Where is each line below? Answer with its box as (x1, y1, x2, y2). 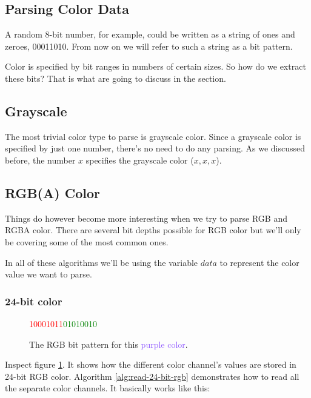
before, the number (5, 153, 76, 166)
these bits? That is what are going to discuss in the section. (5, 71, 226, 84)
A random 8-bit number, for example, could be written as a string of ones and (5, 28, 295, 41)
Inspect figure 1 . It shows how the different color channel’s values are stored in (5, 358, 296, 371)
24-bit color (5, 293, 62, 308)
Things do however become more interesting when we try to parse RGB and (5, 211, 287, 224)
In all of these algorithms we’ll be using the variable (5, 256, 198, 268)
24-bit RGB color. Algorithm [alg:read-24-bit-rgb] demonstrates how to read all (5, 370, 299, 382)
